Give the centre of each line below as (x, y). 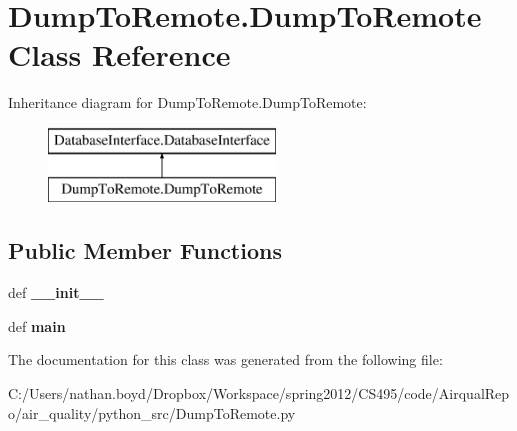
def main (37, 325)
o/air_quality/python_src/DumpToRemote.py (152, 412)
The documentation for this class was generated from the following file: (225, 359)
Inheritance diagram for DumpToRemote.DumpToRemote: (187, 102)
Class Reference (119, 54)
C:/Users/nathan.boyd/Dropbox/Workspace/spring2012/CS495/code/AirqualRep (259, 393)
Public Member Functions (145, 250)
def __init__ (56, 292)
